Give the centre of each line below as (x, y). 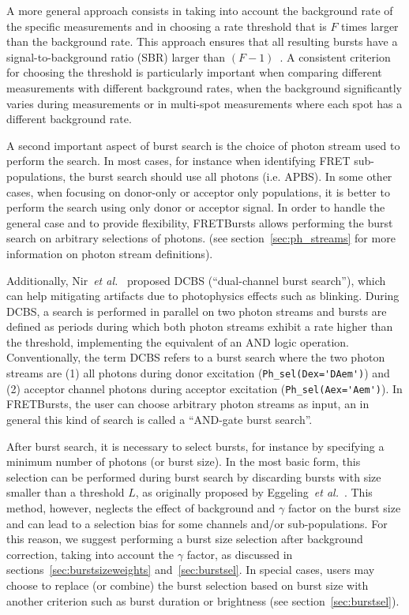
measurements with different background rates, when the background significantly (204, 87)
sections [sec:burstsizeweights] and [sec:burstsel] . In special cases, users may (191, 570)
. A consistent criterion (335, 56)
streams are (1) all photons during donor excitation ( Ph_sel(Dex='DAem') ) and (198, 373)
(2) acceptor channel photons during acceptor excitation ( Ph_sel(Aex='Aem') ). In (204, 388)
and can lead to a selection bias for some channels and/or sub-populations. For (197, 523)
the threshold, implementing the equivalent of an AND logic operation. (178, 341)
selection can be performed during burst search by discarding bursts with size (194, 476)
